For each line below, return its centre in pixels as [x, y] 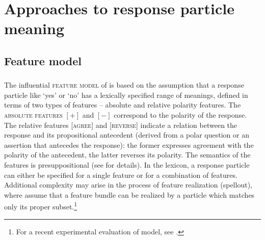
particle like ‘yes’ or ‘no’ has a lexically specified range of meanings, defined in [126, 95]
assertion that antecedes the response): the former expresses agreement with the [129, 144]
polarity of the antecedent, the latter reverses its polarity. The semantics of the [127, 155]
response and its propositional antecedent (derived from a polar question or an [127, 135]
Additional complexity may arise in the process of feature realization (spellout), [128, 185]
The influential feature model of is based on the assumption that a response [124, 85]
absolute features [33, 115]
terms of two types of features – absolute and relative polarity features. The [123, 105]
